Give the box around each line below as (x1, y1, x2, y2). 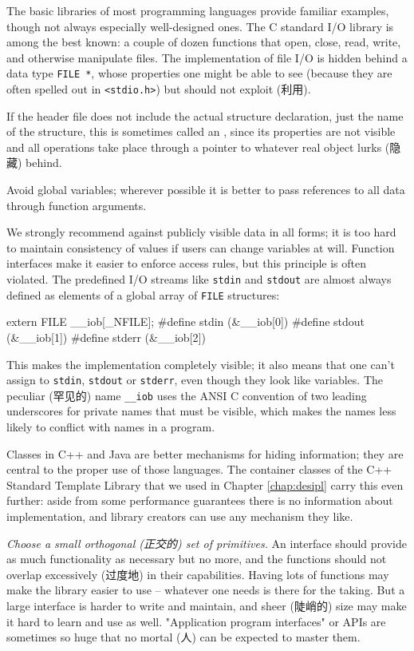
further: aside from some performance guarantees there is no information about (6, 492, 393, 509)
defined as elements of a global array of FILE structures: (6, 286, 280, 303)
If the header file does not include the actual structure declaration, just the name (6, 107, 404, 124)
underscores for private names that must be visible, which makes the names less (6, 403, 396, 419)
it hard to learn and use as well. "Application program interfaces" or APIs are (6, 613, 386, 629)
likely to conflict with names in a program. (6, 419, 215, 435)
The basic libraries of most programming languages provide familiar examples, (6, 2, 389, 18)
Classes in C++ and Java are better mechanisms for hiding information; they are (6, 445, 404, 462)
